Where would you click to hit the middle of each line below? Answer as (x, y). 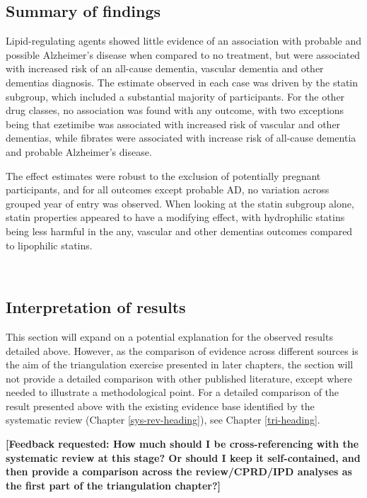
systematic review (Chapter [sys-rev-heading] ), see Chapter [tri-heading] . (163, 420)
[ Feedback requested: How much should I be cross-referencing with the (182, 444)
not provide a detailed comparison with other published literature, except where (179, 378)
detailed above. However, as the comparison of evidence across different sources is (182, 350)
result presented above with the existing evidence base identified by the (160, 406)
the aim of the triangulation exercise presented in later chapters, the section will (180, 364)
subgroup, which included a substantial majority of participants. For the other (175, 96)
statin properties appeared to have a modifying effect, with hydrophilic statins (175, 217)
